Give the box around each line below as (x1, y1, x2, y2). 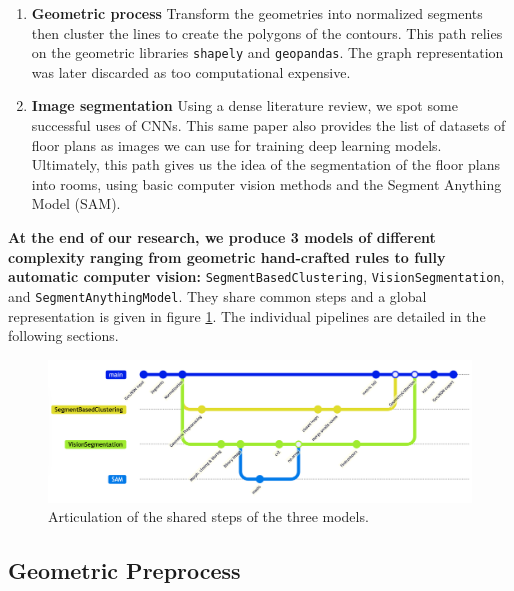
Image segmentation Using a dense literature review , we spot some (31, 95, 458, 116)
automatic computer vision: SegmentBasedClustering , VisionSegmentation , (8, 266, 505, 287)
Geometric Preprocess (8, 555, 241, 586)
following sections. (8, 325, 119, 346)
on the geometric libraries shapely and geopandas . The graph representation (31, 42, 504, 63)
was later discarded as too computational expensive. (31, 61, 351, 82)
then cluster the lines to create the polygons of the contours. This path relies (31, 22, 503, 43)
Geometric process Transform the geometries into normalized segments (31, 3, 483, 23)
